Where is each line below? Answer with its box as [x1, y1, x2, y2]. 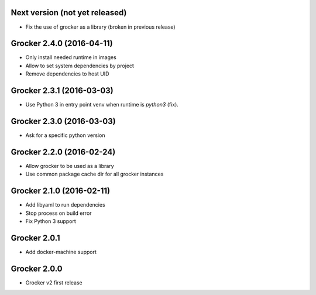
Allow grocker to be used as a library [25, 162, 114, 169]
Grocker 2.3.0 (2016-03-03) [11, 116, 116, 126]
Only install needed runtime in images [25, 54, 116, 61]
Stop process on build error [25, 210, 92, 217]
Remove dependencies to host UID [25, 70, 109, 77]
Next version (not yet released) [11, 8, 127, 18]
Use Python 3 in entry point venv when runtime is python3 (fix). [25, 101, 178, 108]
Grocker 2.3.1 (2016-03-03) [11, 85, 114, 96]
